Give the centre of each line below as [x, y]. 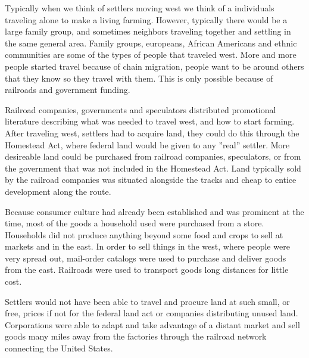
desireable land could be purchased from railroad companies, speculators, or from [153, 156]
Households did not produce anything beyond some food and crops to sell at [144, 234]
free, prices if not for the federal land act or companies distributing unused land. [152, 313]
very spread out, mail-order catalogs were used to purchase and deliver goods [146, 258]
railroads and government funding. [68, 90]
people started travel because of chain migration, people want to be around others [154, 66]
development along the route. [58, 191]
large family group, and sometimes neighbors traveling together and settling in [148, 31]
